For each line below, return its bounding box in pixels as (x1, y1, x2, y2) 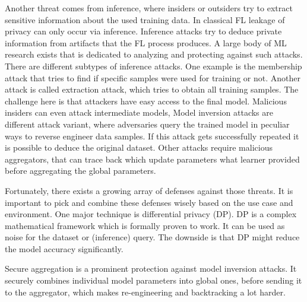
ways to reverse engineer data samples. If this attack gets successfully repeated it (5, 129, 299, 142)
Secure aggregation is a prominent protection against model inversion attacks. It (5, 262, 297, 275)
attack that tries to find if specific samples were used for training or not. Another (5, 71, 301, 84)
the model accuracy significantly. (5, 242, 124, 255)
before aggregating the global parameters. (5, 164, 156, 177)
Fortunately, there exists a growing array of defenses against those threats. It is (5, 184, 293, 196)
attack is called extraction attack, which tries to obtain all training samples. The (5, 83, 299, 96)
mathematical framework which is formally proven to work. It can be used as (5, 219, 285, 231)
